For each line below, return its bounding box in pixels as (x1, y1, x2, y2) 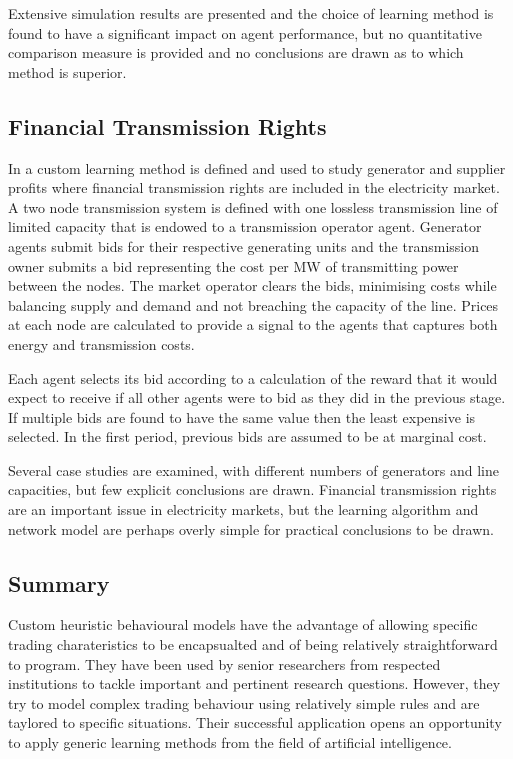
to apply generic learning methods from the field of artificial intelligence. (8, 732, 452, 753)
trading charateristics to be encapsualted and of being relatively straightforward (8, 634, 498, 655)
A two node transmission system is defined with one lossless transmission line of (8, 196, 498, 217)
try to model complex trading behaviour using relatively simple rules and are (8, 692, 480, 713)
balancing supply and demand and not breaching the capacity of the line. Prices (8, 294, 499, 315)
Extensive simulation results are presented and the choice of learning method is (8, 3, 494, 23)
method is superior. (8, 61, 127, 82)
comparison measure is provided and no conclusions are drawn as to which (8, 42, 464, 63)
